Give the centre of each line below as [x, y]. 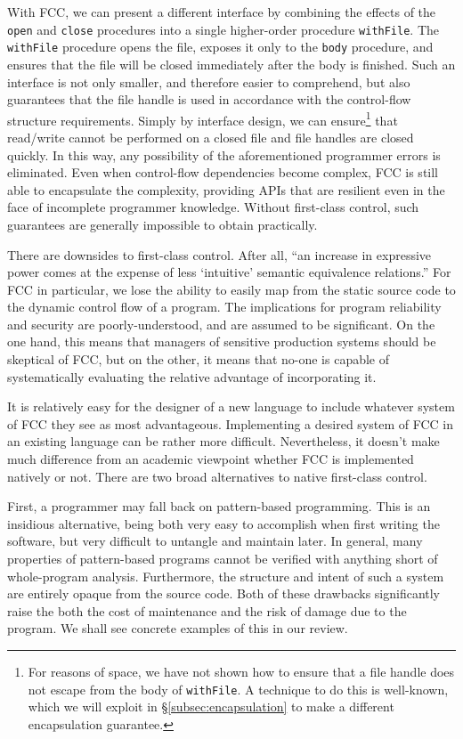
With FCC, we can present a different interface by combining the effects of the [222, 12]
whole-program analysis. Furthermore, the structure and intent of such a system [226, 576]
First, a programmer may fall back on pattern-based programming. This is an [219, 506]
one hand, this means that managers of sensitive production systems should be [222, 341]
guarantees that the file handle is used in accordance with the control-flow [209, 99]
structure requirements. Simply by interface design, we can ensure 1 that [203, 118]
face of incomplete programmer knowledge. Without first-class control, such [213, 207]
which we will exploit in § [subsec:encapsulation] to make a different [211, 707]
